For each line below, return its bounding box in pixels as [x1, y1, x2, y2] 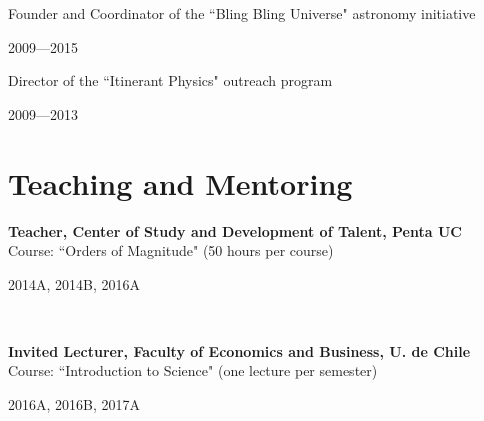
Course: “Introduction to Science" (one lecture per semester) [8, 360, 378, 381]
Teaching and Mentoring [8, 162, 353, 203]
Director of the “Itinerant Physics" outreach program [8, 70, 333, 91]
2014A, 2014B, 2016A [8, 273, 141, 294]
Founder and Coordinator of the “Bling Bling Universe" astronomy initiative [8, 3, 476, 23]
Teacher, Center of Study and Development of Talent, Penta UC [8, 220, 462, 241]
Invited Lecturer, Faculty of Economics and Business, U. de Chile [8, 340, 471, 361]
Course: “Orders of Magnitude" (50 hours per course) [8, 240, 334, 261]
